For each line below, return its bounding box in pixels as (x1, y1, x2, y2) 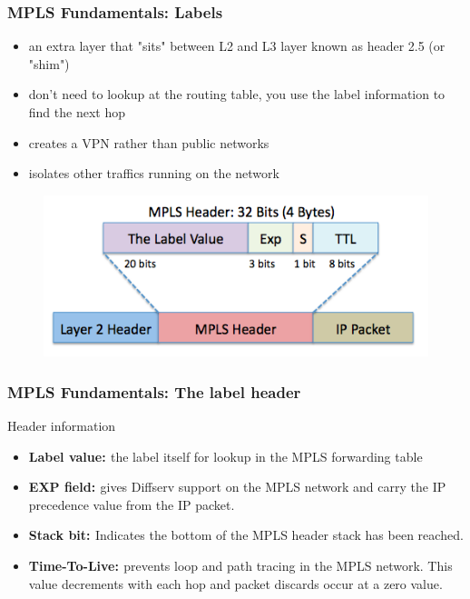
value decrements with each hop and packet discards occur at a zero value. (28, 574, 443, 593)
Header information (7, 416, 116, 435)
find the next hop (28, 103, 125, 121)
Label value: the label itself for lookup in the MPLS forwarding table (28, 446, 423, 465)
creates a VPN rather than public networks (28, 133, 269, 152)
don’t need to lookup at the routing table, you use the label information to (28, 85, 446, 104)
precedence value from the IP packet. (28, 494, 235, 514)
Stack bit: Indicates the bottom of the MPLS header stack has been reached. (28, 525, 464, 544)
